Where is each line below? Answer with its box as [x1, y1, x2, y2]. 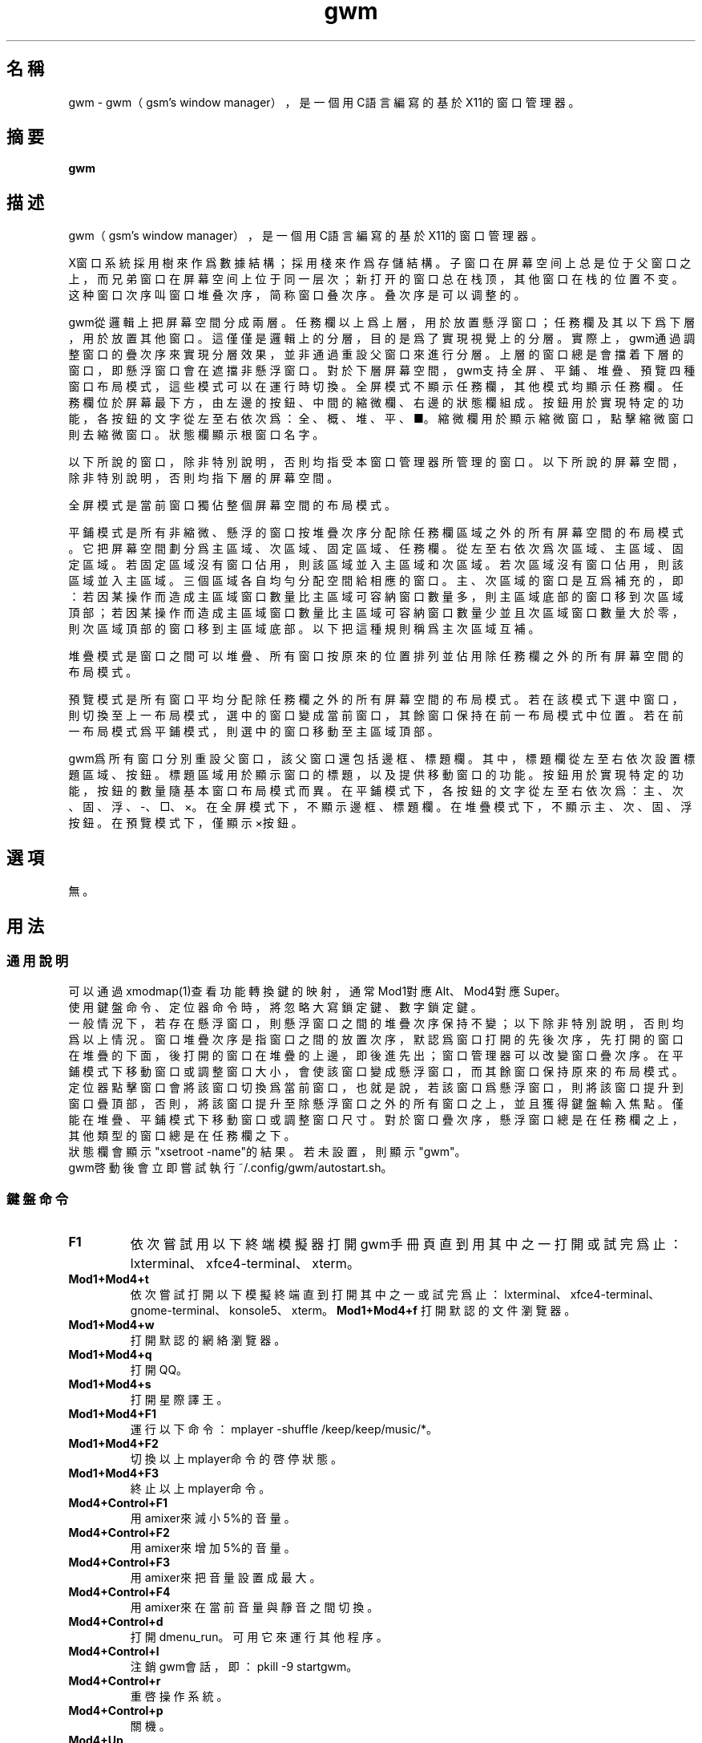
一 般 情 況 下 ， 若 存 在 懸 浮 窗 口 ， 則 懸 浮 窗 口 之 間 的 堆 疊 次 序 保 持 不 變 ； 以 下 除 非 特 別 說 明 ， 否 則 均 [68, 1016, 684, 1031]
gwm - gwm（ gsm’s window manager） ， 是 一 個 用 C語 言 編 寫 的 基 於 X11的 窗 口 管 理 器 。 [68, 95, 580, 109]
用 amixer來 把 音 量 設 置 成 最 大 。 [130, 1571, 321, 1585]
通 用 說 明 [6, 952, 69, 969]
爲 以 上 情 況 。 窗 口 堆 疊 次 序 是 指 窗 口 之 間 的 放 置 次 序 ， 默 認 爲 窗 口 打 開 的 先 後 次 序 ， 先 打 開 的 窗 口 [68, 1032, 684, 1047]
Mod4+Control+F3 [68, 1555, 171, 1570]
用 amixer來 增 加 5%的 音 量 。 [130, 1541, 296, 1555]
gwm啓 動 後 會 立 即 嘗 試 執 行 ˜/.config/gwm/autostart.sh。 [68, 1161, 393, 1175]
